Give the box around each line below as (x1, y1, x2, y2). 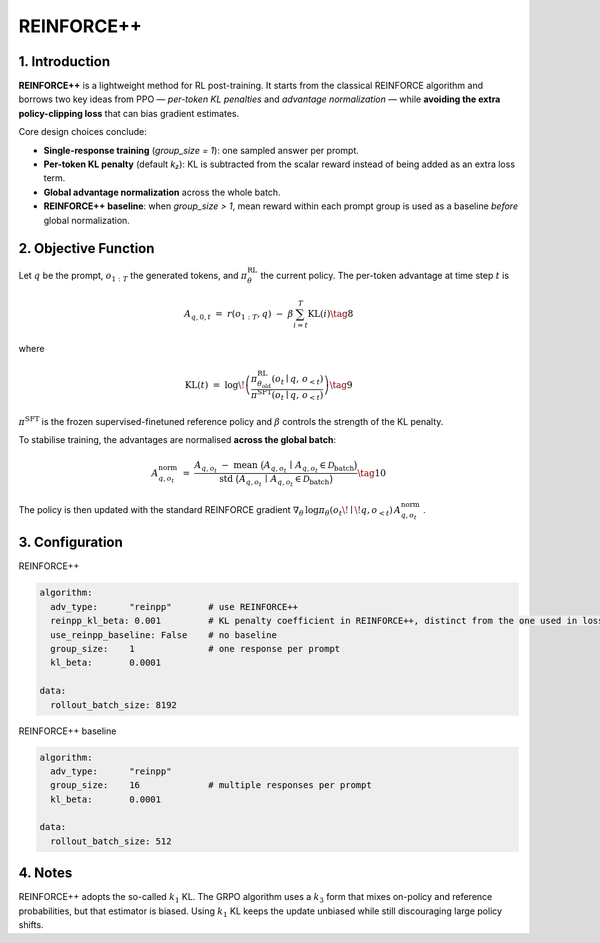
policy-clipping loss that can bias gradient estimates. (18, 107, 240, 119)
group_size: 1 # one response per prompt (50, 643, 341, 654)
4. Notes (18, 865, 73, 882)
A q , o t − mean (194, 460, 259, 475)
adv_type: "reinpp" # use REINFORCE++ (50, 601, 299, 612)
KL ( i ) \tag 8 (307, 308, 354, 319)
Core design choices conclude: (18, 126, 147, 138)
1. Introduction (18, 53, 110, 70)
